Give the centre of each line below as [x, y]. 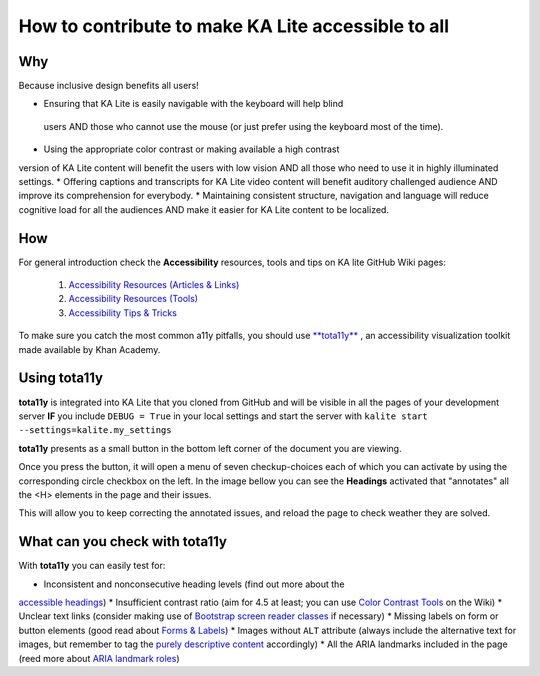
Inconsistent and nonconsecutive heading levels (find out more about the [194, 584]
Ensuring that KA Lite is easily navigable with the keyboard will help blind [193, 104]
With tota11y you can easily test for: [92, 566]
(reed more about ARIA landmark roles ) [99, 658]
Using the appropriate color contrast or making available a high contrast [191, 149]
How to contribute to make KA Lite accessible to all [234, 26]
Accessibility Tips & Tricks [122, 312]
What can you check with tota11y [122, 541]
